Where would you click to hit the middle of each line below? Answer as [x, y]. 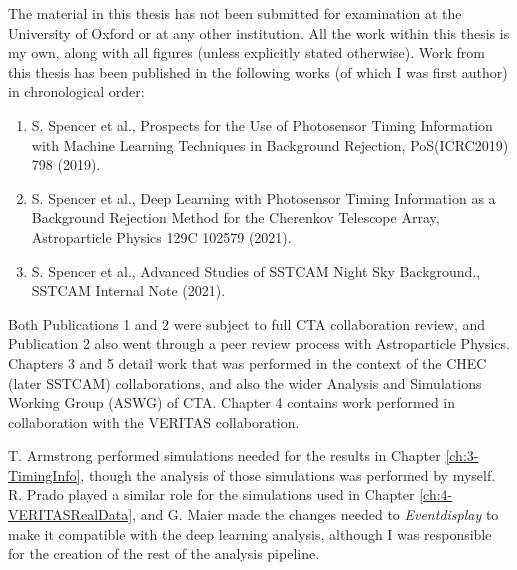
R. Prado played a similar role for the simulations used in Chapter [211, 494]
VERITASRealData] [70, 514]
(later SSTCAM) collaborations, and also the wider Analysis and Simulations [245, 382]
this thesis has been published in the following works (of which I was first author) [258, 71]
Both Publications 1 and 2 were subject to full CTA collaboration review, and [247, 323]
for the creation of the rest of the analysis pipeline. [164, 553]
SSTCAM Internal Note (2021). [128, 290]
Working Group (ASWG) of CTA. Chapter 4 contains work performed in [232, 402]
